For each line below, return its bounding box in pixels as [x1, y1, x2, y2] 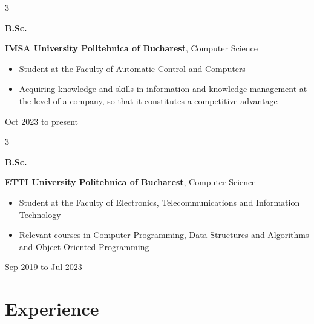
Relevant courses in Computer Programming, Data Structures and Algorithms [19, 228, 309, 241]
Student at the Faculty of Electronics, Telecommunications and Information [19, 196, 300, 208]
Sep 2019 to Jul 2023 [5, 260, 82, 273]
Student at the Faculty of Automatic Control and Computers [19, 62, 246, 74]
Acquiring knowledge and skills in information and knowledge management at [19, 82, 307, 95]
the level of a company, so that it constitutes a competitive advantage [19, 94, 278, 107]
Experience [5, 296, 99, 321]
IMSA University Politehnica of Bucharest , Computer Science [5, 42, 258, 55]
